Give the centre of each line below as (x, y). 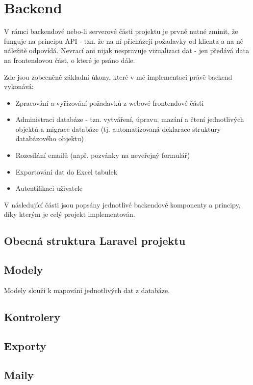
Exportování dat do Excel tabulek (66, 171)
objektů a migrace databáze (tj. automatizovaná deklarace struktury (118, 129)
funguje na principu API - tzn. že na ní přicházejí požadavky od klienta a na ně (124, 41)
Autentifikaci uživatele (49, 188)
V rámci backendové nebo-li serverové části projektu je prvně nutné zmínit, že (121, 31)
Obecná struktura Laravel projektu (95, 241)
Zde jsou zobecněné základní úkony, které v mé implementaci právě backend (118, 76)
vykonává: (19, 86)
